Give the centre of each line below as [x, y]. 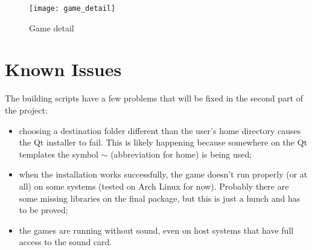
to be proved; [43, 210]
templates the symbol [59, 154]
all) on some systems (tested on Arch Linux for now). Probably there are [154, 186]
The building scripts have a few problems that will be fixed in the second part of [154, 98]
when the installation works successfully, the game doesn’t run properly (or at [163, 174]
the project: [26, 110]
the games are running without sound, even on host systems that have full [156, 230]
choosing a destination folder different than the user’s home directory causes [160, 130]
